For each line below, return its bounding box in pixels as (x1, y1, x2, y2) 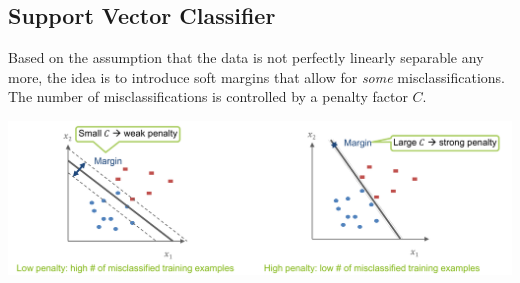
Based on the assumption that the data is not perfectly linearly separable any (8, 47, 484, 68)
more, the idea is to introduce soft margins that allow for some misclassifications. (8, 66, 505, 87)
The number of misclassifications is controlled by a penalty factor (8, 86, 408, 107)
